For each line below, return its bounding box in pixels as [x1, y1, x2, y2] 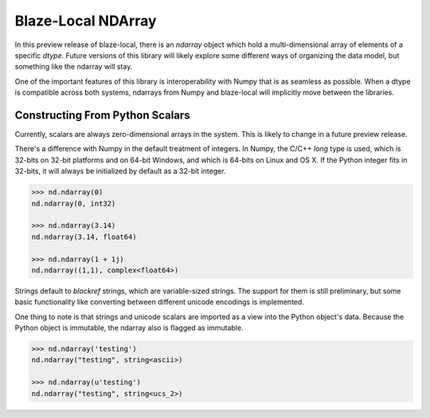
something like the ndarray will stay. [14, 62, 133, 72]
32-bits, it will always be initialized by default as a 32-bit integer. [14, 166, 226, 176]
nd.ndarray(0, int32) [31, 199, 116, 208]
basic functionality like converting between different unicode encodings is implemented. [14, 297, 304, 307]
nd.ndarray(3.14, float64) [31, 232, 137, 241]
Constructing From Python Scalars [14, 108, 190, 122]
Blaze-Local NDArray [14, 12, 157, 29]
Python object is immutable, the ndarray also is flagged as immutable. [14, 323, 244, 333]
